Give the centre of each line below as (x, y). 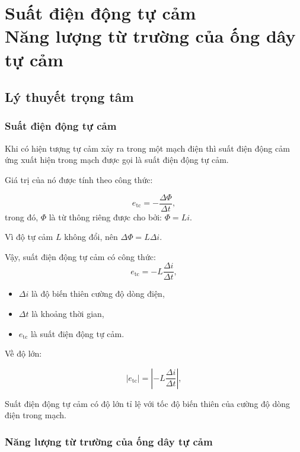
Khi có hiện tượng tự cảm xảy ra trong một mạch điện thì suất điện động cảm (147, 148)
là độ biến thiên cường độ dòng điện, (98, 294)
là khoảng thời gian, (68, 314)
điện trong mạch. (36, 415)
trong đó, (22, 217)
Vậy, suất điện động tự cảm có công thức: (80, 256)
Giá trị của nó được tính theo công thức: (79, 179)
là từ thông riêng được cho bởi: (105, 217)
